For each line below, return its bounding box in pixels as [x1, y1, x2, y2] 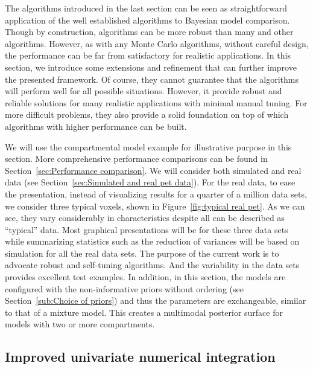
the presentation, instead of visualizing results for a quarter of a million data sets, [5, 187, 307, 200]
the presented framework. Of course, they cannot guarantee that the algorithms [5, 72, 299, 85]
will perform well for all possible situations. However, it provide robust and [5, 85, 282, 97]
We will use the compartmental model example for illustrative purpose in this [5, 140, 292, 153]
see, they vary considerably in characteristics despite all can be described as [5, 211, 285, 224]
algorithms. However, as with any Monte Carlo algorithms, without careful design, [5, 37, 309, 50]
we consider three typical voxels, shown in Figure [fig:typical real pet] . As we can [5, 199, 305, 212]
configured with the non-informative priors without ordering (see [5, 282, 244, 295]
